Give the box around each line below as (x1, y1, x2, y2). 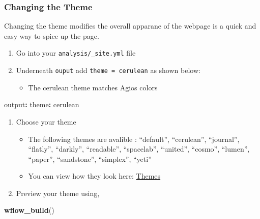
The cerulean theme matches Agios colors (28, 82, 158, 92)
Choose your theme (16, 116, 76, 127)
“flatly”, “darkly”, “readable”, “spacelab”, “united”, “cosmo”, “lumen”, (28, 143, 250, 154)
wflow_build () (4, 205, 54, 215)
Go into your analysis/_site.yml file (16, 47, 136, 58)
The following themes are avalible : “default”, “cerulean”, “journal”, (28, 133, 240, 144)
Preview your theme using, (16, 187, 100, 198)
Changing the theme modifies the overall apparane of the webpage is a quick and (4, 20, 256, 31)
